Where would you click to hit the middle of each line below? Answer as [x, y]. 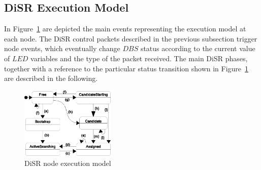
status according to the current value [198, 48]
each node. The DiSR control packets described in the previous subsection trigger [131, 38]
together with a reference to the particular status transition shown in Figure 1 [126, 68]
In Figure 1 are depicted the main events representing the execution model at [125, 29]
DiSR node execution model [68, 163]
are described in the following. [51, 78]
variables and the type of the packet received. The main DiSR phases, [139, 58]
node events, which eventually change [62, 48]
